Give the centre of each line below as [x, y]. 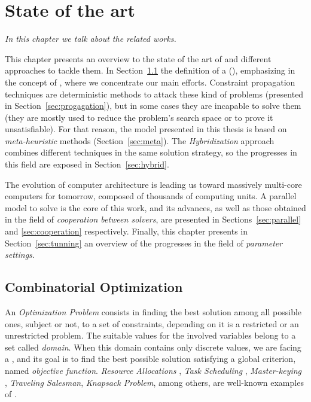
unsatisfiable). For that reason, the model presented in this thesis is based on [146, 129]
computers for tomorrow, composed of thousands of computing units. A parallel [151, 196]
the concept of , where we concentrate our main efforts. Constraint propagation [150, 82]
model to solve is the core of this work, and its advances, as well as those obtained [155, 207]
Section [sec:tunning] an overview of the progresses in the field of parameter [144, 243]
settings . [20, 255]
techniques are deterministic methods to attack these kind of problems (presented [154, 94]
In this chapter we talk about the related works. [91, 39]
